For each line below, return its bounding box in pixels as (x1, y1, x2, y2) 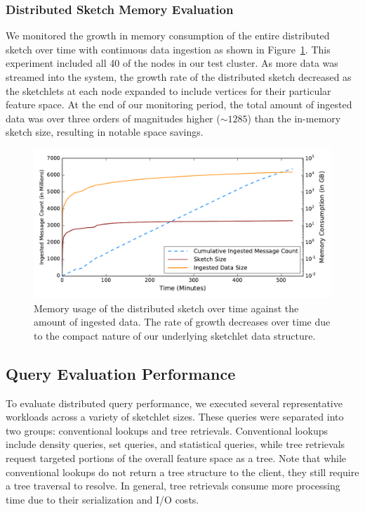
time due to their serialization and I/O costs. (6, 492, 199, 506)
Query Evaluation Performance (6, 362, 236, 384)
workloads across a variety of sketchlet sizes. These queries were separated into (6, 409, 344, 424)
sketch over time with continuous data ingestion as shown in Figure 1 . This (6, 41, 331, 56)
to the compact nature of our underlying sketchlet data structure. (34, 328, 316, 343)
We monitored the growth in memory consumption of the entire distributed (6, 28, 330, 43)
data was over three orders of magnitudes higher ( (6, 110, 220, 125)
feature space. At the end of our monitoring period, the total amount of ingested (6, 97, 352, 112)
